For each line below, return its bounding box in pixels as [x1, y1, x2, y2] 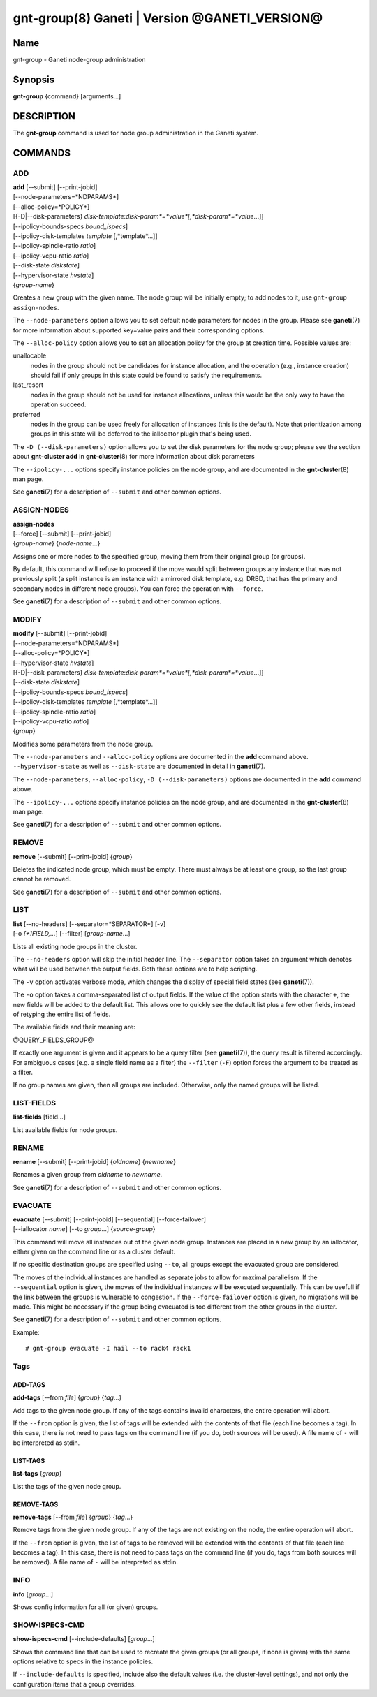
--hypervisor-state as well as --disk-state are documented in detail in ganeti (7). [13, 762, 265, 771]
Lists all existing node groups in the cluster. [13, 942, 138, 950]
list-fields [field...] [13, 1112, 66, 1121]
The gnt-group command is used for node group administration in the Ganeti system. [13, 128, 259, 137]
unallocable [13, 351, 47, 360]
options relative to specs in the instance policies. [13, 1657, 154, 1666]
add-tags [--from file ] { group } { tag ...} [13, 1393, 122, 1402]
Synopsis [13, 73, 55, 85]
